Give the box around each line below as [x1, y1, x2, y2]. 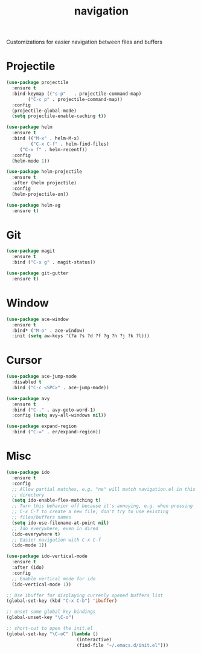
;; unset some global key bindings [6, 609, 96, 615]
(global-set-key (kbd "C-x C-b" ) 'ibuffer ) [6, 598, 118, 604]
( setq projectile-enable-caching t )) [11, 113, 107, 119]
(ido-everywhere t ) [11, 531, 61, 537]
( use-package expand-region [6, 423, 77, 430]
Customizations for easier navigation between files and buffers [6, 38, 163, 46]
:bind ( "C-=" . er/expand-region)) [11, 429, 101, 435]
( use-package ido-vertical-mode [6, 553, 88, 560]
